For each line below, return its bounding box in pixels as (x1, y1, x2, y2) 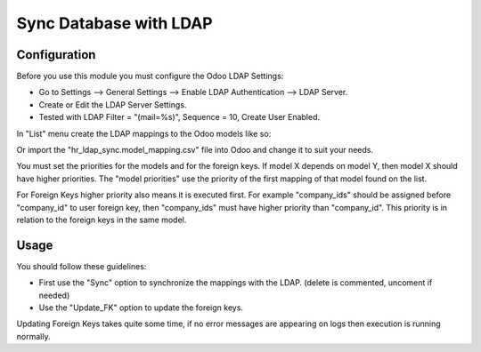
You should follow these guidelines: (16, 260, 147, 271)
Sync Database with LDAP (16, 13, 213, 33)
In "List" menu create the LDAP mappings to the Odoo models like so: (16, 128, 272, 139)
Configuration (16, 47, 96, 62)
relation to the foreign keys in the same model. (16, 214, 187, 225)
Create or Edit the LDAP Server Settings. (38, 99, 187, 110)
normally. (16, 331, 51, 341)
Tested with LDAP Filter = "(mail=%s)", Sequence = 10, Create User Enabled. (38, 112, 321, 123)
